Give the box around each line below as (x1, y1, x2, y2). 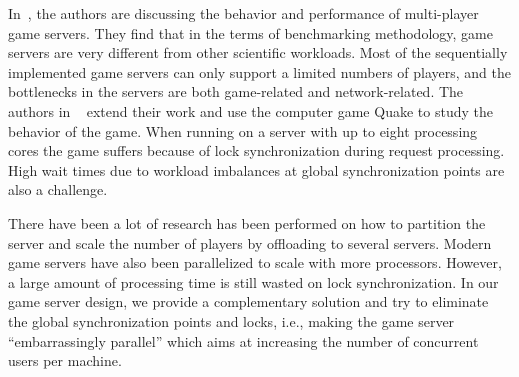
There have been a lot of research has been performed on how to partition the (8, 212, 486, 233)
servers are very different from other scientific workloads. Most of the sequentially (8, 42, 508, 63)
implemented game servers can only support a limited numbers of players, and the (8, 61, 512, 82)
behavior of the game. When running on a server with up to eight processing (8, 120, 478, 141)
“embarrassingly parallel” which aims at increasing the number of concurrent (8, 330, 479, 351)
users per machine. (8, 350, 122, 371)
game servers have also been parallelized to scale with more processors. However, (8, 252, 502, 273)
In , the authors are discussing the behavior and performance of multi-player (8, 3, 479, 23)
